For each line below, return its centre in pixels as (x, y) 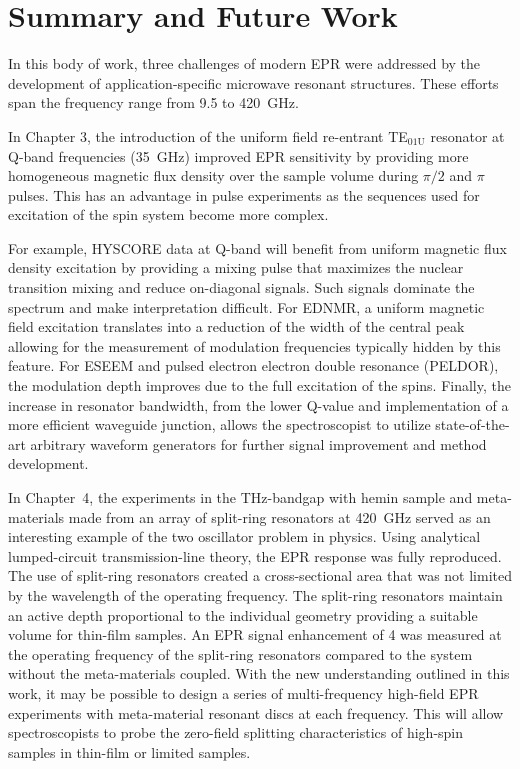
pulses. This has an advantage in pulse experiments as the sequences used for (244, 194)
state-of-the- (472, 424)
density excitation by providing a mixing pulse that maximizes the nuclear (236, 267)
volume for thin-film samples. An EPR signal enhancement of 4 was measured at (255, 634)
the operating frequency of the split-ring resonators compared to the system (240, 653)
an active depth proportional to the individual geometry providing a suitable (243, 614)
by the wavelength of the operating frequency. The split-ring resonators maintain (255, 594)
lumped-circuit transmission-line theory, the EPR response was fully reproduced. (255, 555)
